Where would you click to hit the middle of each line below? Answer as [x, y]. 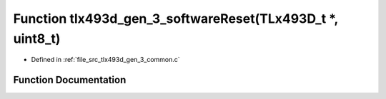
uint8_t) [37, 38]
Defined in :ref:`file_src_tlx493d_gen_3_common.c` [105, 60]
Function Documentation [70, 80]
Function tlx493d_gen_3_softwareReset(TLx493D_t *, [176, 19]
